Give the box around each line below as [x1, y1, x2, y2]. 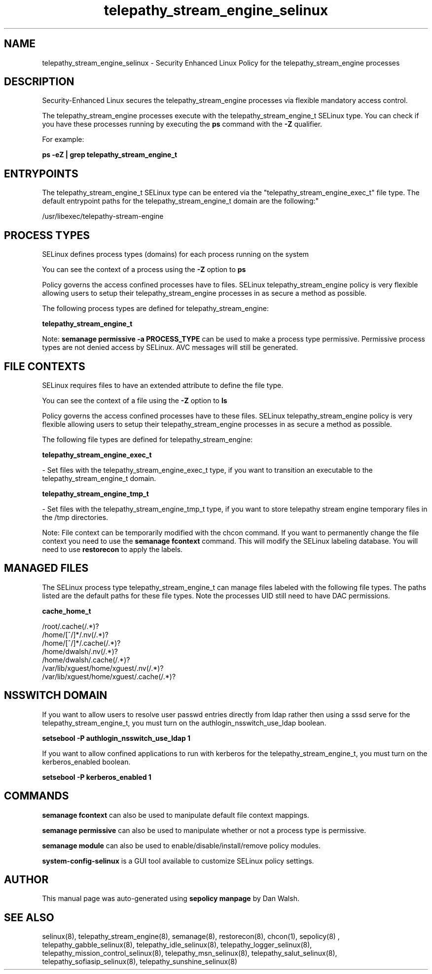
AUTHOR [4, 873, 49, 886]
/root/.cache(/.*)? [42, 622, 99, 630]
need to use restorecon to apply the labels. [42, 545, 183, 554]
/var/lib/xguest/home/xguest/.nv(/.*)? [42, 663, 164, 672]
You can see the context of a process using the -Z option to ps [42, 265, 246, 274]
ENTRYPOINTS [4, 167, 78, 180]
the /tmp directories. [42, 513, 108, 522]
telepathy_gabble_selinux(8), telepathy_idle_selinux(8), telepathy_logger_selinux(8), [42, 940, 312, 949]
